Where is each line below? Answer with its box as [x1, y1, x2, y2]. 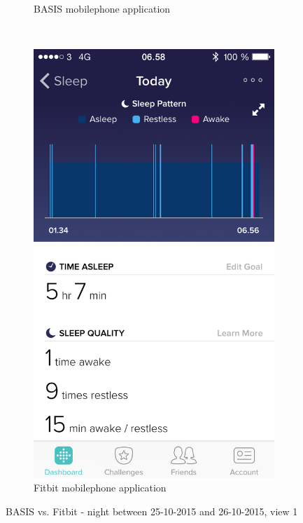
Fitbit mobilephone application [34, 480, 167, 495]
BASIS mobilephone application [34, 1, 171, 15]
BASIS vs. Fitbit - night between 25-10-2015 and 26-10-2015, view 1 [6, 503, 298, 518]
